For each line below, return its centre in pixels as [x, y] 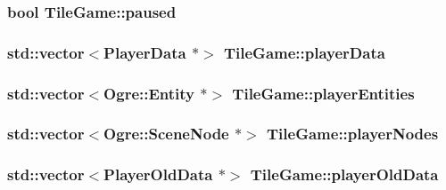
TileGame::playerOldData [344, 174]
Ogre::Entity [149, 93]
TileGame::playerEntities [323, 93]
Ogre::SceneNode [166, 134]
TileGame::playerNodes [353, 134]
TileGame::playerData [304, 52]
